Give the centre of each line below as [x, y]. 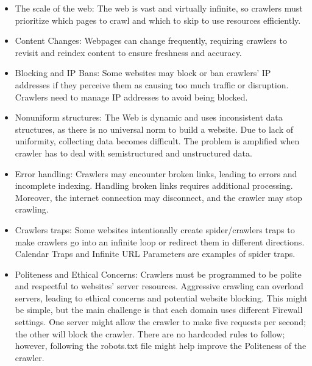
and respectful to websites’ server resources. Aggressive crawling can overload [159, 286]
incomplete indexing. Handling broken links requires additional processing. [154, 185]
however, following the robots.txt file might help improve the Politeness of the [161, 346]
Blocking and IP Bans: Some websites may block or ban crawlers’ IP [143, 73]
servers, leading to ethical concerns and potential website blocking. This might [161, 297]
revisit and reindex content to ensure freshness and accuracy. [128, 52]
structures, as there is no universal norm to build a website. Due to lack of [154, 129]
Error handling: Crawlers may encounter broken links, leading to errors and [156, 173]
